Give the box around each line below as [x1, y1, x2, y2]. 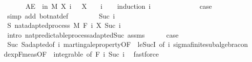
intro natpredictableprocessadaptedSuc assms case [7, 29, 179, 40]
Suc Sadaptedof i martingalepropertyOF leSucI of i [7, 39, 170, 49]
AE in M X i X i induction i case [25, 1, 212, 11]
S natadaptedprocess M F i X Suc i [7, 20, 121, 30]
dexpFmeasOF [4, 48, 47, 59]
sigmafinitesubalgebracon [173, 39, 248, 49]
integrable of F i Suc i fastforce [53, 48, 159, 59]
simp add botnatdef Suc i [7, 10, 115, 21]
